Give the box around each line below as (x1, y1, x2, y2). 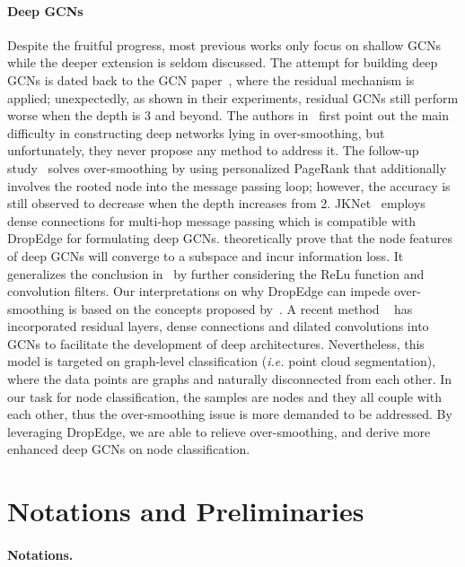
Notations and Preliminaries (7, 493, 364, 529)
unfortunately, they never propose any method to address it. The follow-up (7, 141, 419, 160)
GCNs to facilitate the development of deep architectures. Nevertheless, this (7, 334, 425, 353)
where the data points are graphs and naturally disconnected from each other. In (7, 370, 452, 388)
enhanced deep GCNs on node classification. (7, 440, 250, 458)
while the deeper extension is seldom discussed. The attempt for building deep (7, 53, 438, 72)
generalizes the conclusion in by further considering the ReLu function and (7, 264, 425, 283)
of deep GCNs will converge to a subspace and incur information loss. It (7, 246, 404, 265)
